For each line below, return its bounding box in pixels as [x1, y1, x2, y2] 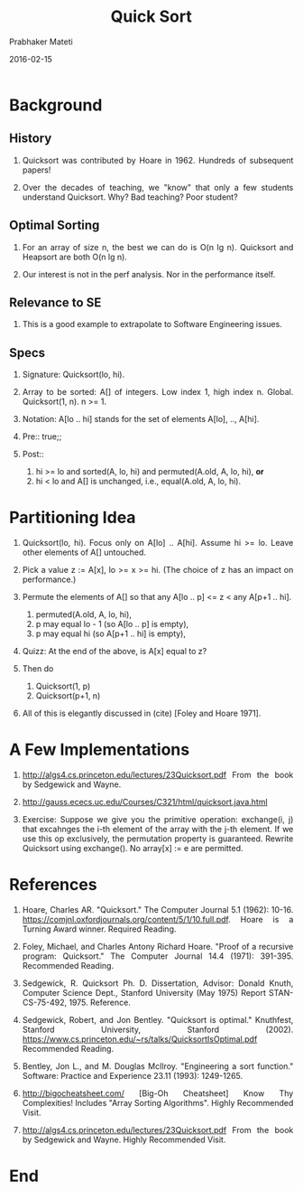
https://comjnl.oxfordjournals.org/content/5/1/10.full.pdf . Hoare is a [22, 914, 294, 924]
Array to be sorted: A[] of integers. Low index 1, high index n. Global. [22, 387, 294, 398]
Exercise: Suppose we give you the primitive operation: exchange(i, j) [22, 814, 294, 825]
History [9, 131, 52, 146]
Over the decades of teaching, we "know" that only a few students [22, 182, 294, 192]
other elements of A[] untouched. [22, 547, 147, 558]
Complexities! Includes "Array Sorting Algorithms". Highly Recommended [22, 1098, 294, 1108]
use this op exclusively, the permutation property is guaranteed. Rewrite [22, 833, 294, 844]
